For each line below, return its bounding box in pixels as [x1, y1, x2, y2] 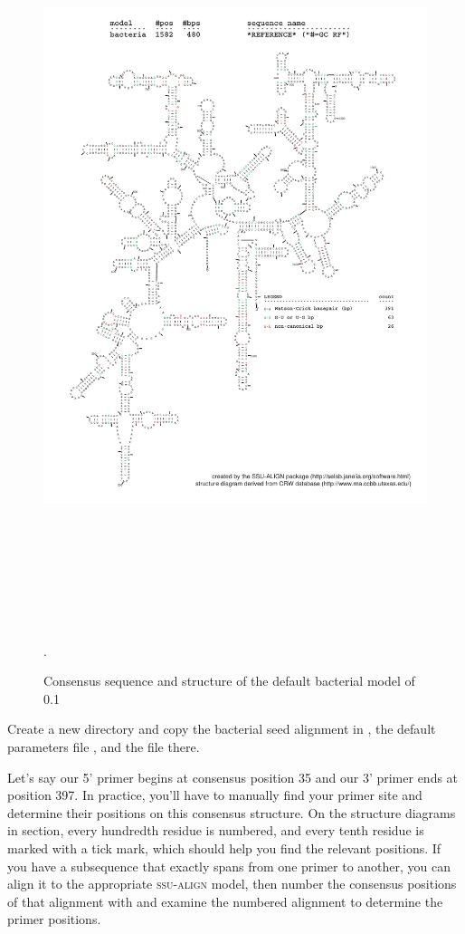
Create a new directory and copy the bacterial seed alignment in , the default [7, 719, 436, 738]
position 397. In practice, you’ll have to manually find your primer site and [7, 785, 422, 804]
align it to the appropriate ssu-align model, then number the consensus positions [7, 874, 457, 893]
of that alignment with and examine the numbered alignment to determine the [7, 891, 443, 910]
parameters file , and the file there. [7, 737, 200, 756]
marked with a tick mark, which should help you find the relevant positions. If [7, 838, 441, 857]
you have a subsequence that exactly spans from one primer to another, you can [7, 856, 451, 875]
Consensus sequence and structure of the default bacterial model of [43, 671, 415, 690]
